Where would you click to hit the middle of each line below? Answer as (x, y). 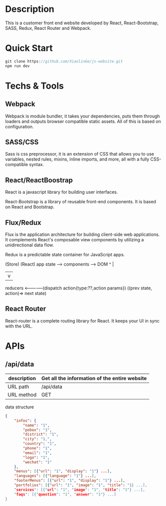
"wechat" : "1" (37, 462)
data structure (20, 407)
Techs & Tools (34, 86)
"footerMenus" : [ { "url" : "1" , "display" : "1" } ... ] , (70, 481)
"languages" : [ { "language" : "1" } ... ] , (55, 476)
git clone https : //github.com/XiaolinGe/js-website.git (64, 61)
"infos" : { (25, 421)
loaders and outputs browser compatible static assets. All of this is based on (83, 121)
